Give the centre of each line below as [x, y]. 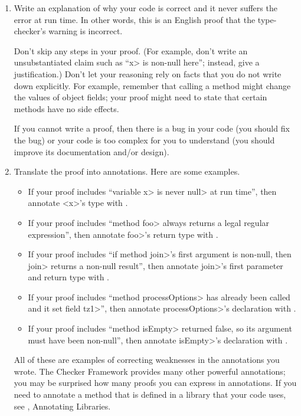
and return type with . [68, 277]
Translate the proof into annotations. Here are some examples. [127, 171]
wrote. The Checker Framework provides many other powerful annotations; [150, 371]
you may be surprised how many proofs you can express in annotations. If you [155, 383]
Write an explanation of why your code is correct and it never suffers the [145, 8]
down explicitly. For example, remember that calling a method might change [152, 85]
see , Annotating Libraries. [62, 406]
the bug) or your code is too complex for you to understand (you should [144, 140]
